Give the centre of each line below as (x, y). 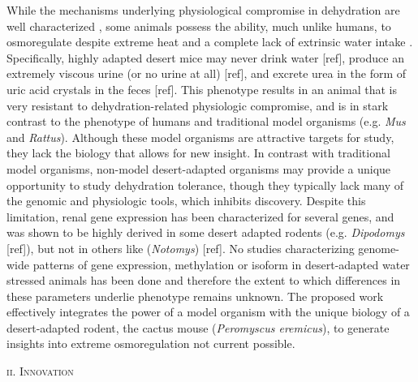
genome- (379, 248)
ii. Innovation (40, 371)
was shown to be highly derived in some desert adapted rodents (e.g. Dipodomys (206, 232)
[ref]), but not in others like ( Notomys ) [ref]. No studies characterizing (181, 248)
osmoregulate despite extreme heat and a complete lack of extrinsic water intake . (210, 42)
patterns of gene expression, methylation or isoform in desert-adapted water (221, 264)
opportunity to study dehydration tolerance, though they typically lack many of (205, 185)
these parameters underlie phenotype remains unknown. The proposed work (195, 296)
